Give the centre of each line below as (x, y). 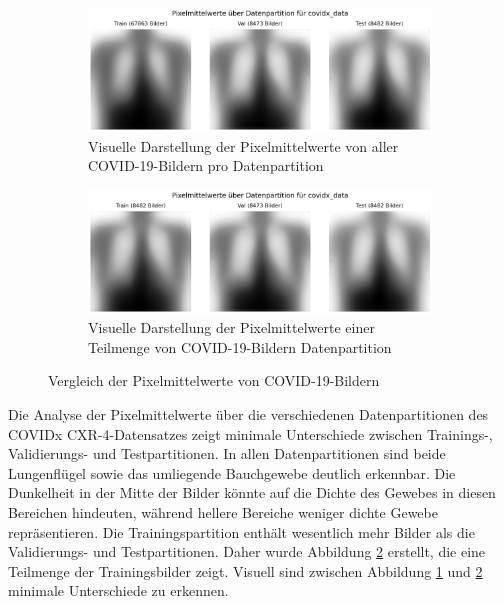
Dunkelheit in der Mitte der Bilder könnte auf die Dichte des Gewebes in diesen (252, 492)
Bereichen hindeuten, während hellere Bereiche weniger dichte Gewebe (223, 512)
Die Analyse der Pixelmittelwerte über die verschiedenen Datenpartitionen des (248, 414)
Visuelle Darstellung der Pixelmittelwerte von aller (243, 145)
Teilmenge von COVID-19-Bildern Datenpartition (240, 346)
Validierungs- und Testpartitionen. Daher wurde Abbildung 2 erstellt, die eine (247, 551)
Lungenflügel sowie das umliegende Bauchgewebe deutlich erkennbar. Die (232, 472)
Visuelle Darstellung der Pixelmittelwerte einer (231, 327)
